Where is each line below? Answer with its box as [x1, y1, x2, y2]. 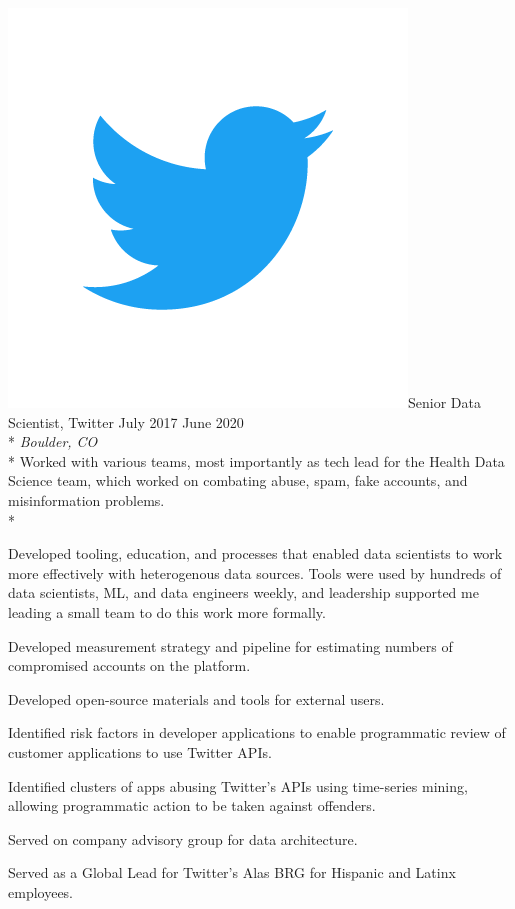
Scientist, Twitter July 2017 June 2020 [8, 411, 244, 432]
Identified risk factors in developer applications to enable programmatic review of [8, 722, 506, 743]
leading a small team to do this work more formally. [8, 601, 326, 622]
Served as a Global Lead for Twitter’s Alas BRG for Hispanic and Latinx [8, 862, 456, 883]
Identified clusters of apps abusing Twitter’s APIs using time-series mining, [8, 775, 468, 796]
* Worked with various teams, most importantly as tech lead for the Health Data [8, 450, 505, 471]
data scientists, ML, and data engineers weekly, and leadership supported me [8, 582, 479, 603]
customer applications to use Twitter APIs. [8, 741, 272, 762]
